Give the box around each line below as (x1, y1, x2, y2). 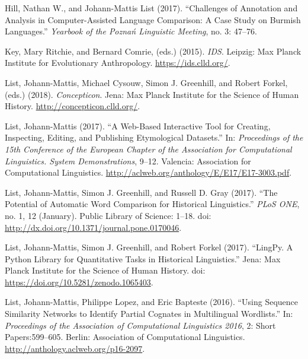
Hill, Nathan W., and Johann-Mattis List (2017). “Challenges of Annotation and (5, 2, 298, 14)
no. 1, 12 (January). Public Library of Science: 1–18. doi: (5, 209, 211, 221)
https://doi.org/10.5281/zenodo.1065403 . (5, 275, 153, 288)
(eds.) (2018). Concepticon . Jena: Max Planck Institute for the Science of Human (5, 88, 299, 100)
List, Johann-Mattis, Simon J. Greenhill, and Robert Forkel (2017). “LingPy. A (5, 241, 293, 253)
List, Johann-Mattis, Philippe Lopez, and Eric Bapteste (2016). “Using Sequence (5, 296, 299, 308)
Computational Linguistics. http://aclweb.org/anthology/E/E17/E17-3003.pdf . (5, 166, 292, 179)
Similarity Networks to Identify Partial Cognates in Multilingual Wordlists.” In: (5, 307, 293, 320)
